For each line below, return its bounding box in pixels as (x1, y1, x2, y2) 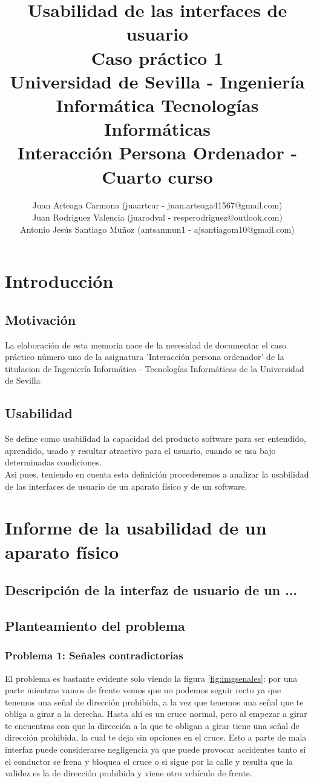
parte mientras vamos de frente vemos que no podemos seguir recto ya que (5, 684, 281, 696)
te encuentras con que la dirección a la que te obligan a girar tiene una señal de (5, 719, 299, 731)
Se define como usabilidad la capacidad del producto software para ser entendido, (5, 432, 306, 445)
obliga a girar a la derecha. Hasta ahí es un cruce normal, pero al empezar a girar (5, 707, 307, 720)
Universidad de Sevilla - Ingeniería (10, 68, 305, 93)
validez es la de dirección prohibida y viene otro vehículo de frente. (5, 767, 252, 779)
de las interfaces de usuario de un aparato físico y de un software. (5, 479, 247, 492)
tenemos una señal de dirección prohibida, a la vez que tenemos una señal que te (5, 695, 304, 708)
